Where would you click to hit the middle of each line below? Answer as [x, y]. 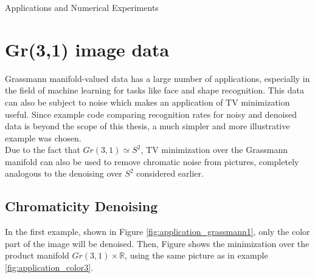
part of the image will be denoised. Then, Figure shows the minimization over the [157, 243]
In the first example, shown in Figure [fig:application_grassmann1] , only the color [157, 232]
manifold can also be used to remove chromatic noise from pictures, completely [152, 161]
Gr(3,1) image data [87, 49]
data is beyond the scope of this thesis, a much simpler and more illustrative [147, 126]
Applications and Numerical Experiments [82, 7]
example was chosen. [43, 137]
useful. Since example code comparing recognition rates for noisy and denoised [151, 114]
